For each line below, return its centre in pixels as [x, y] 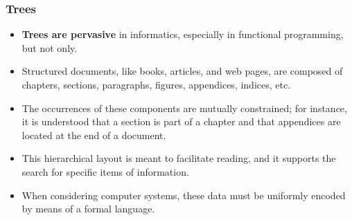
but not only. [50, 47]
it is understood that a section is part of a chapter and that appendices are [181, 121]
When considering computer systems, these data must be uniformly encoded [184, 195]
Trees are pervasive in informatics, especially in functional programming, [183, 34]
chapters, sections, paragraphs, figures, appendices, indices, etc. [156, 84]
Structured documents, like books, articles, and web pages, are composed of [182, 71]
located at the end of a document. [94, 135]
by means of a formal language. [88, 209]
